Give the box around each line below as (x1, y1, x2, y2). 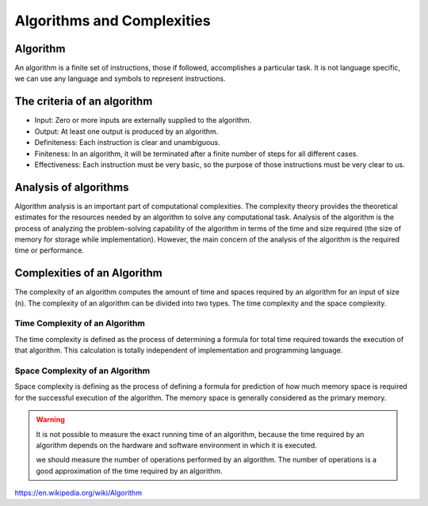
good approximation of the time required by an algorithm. (36, 466, 224, 475)
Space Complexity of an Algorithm (14, 365, 151, 376)
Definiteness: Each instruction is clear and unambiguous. (34, 138, 221, 147)
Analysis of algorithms (14, 181, 129, 194)
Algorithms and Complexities (14, 12, 211, 29)
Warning (36, 415, 65, 424)
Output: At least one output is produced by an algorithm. (34, 127, 219, 136)
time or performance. (14, 245, 85, 255)
